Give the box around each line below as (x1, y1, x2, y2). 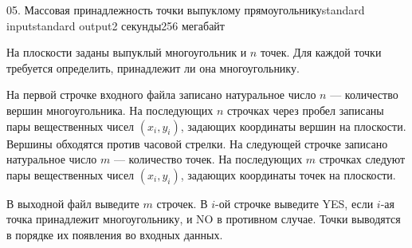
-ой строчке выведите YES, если (215, 195, 374, 211)
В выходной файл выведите (6, 195, 139, 211)
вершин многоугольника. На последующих (6, 101, 214, 118)
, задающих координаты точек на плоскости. (180, 166, 396, 183)
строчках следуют (319, 151, 406, 167)
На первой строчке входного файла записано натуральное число (6, 86, 316, 103)
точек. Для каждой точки (260, 44, 382, 61)
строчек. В (156, 195, 208, 211)
